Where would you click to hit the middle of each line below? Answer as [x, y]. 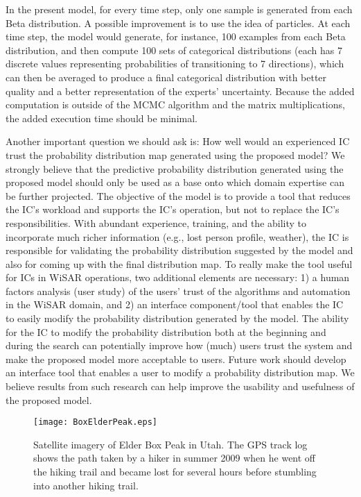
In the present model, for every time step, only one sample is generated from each [179, 9]
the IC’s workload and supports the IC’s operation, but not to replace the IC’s [173, 209]
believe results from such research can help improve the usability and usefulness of [180, 386]
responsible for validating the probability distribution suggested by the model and [179, 250]
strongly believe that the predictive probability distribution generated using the [175, 168]
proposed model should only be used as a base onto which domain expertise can [175, 182]
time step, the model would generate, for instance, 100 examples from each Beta [176, 36]
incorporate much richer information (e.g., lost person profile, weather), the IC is [177, 236]
